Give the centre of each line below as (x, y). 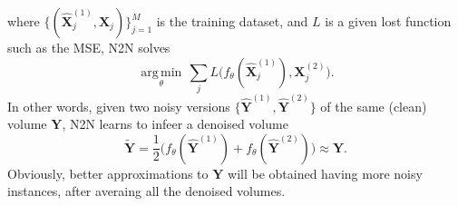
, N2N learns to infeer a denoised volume (175, 124)
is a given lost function (388, 21)
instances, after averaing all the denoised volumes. (146, 191)
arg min (161, 72)
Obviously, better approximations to (108, 173)
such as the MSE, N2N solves (89, 47)
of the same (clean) (374, 106)
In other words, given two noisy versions (119, 106)
